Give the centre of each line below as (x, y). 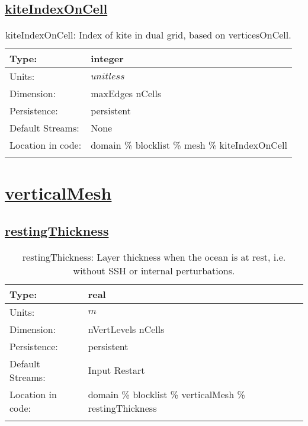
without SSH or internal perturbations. (154, 270)
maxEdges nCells (126, 94)
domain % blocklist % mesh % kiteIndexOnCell (189, 145)
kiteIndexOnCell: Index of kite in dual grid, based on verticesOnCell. (148, 35)
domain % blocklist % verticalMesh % (166, 394)
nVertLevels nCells (126, 329)
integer (107, 59)
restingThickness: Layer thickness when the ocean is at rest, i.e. (154, 257)
